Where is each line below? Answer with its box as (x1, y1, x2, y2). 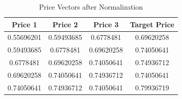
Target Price (130, 19, 174, 29)
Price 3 (93, 19, 119, 29)
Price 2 (52, 19, 78, 29)
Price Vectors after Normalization (39, 2, 143, 12)
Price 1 (12, 19, 37, 29)
